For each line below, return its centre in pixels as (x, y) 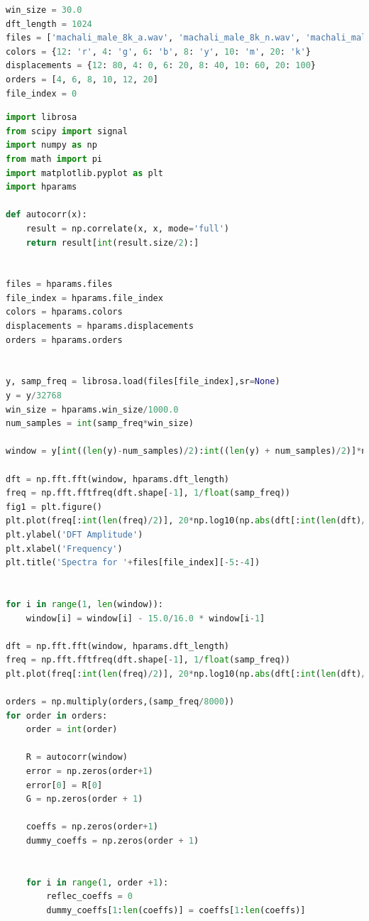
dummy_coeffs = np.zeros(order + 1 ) (112, 841)
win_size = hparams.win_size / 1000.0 (92, 409)
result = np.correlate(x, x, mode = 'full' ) (128, 228)
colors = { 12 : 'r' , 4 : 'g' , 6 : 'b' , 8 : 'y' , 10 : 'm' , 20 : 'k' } (158, 51)
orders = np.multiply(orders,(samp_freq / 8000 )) (120, 702)
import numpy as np (51, 145)
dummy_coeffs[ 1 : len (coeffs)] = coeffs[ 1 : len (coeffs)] (176, 910)
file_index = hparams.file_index (84, 298)
